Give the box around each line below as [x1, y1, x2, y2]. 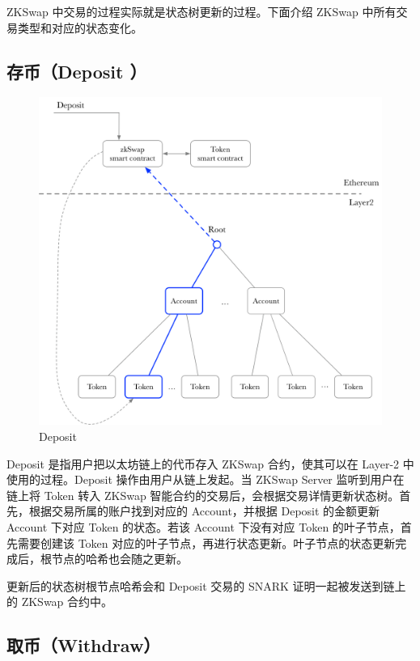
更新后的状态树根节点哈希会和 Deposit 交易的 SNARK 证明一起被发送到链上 [6, 577, 406, 594]
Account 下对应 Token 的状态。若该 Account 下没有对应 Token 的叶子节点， [6, 518, 401, 535]
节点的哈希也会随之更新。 [51, 550, 188, 567]
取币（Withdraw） [6, 633, 161, 658]
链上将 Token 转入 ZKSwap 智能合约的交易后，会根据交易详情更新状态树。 [6, 486, 400, 503]
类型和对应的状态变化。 [17, 19, 142, 36]
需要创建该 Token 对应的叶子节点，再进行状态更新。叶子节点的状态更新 [17, 534, 396, 551]
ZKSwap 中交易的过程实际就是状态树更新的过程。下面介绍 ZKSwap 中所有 [6, 3, 397, 19]
